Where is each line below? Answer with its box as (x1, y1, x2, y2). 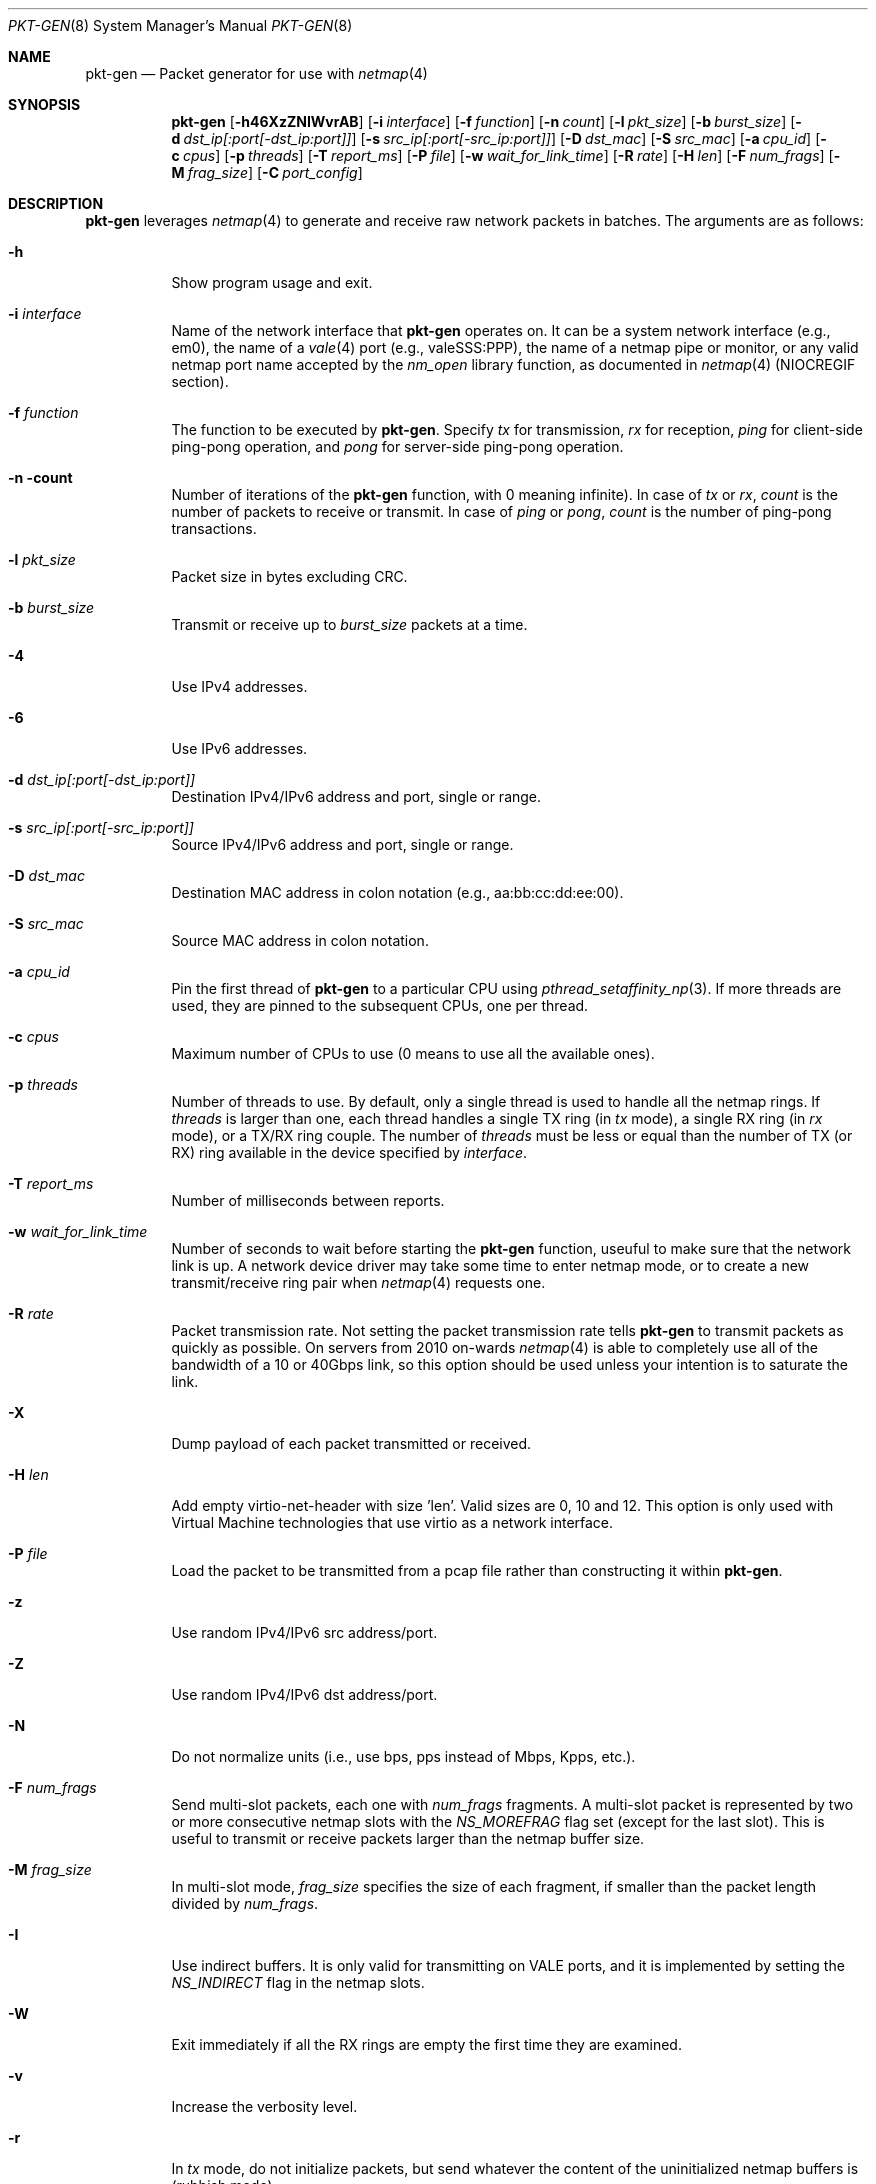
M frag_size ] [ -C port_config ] (171, 164, 363, 181)
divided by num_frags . (171, 1895, 319, 1912)
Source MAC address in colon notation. (171, 932, 429, 949)
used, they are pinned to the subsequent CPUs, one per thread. (171, 997, 589, 1014)
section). (171, 373, 229, 390)
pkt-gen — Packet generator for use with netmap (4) (85, 65, 428, 82)
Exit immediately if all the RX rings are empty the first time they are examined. (171, 2036, 682, 2053)
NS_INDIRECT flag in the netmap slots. (171, 1974, 425, 1991)
